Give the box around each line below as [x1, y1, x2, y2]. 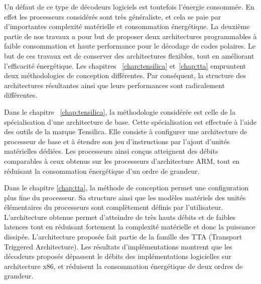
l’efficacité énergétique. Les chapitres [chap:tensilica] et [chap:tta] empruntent [4, 60, 246, 71]
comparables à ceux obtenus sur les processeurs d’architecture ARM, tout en [4, 155, 240, 166]
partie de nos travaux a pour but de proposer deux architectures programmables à [4, 31, 257, 41]
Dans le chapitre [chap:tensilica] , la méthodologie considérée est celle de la [4, 106, 235, 117]
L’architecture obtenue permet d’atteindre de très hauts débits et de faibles [4, 211, 236, 222]
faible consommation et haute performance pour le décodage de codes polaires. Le [4, 41, 256, 51]
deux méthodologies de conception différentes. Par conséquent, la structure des [4, 70, 246, 81]
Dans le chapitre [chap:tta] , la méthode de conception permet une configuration [4, 182, 248, 193]
